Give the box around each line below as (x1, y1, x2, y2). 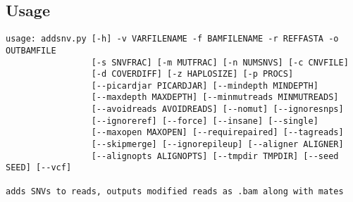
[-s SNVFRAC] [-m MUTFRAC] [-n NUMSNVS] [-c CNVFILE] (91, 57, 349, 68)
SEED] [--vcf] (6, 163, 72, 173)
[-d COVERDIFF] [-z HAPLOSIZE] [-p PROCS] (91, 69, 294, 80)
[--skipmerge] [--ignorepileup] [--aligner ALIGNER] (91, 139, 344, 150)
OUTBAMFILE (6, 45, 56, 56)
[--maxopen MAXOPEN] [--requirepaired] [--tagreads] (91, 127, 344, 138)
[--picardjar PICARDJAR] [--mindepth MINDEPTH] (91, 80, 318, 91)
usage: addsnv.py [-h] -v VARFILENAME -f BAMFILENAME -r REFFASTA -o (6, 34, 339, 44)
